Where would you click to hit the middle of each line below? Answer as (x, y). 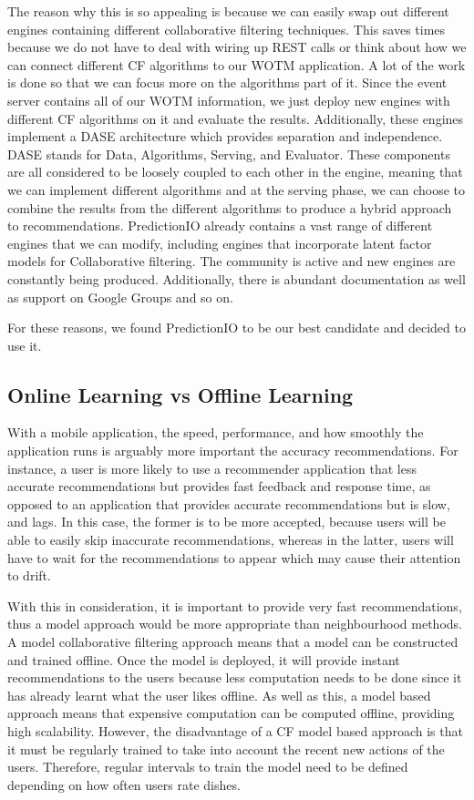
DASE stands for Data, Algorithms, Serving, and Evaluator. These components (229, 154)
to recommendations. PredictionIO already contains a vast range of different (220, 226)
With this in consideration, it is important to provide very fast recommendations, (235, 605)
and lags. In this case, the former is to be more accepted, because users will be (227, 522)
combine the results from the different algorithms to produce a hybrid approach (230, 207)
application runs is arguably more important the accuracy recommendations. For (233, 451)
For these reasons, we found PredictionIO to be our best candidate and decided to (237, 328)
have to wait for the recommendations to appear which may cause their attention (234, 557)
